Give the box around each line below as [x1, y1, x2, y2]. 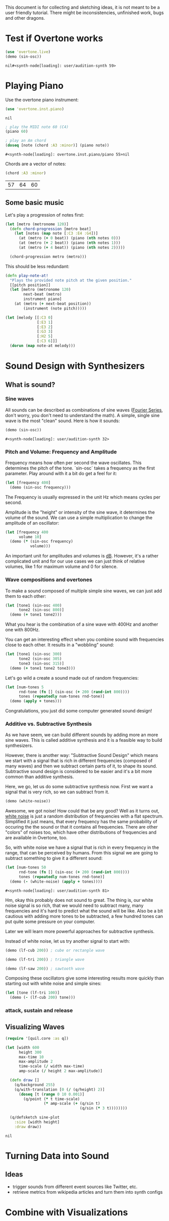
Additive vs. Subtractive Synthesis [5, 721, 92, 728]
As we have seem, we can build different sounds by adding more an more [5, 732, 158, 738]
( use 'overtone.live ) [5, 49, 51, 55]
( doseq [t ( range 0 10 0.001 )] [18, 1092, 85, 1097]
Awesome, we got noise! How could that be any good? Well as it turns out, [5, 808, 160, 814]
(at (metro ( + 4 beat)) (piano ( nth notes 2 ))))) [18, 245, 125, 250]
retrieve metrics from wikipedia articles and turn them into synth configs [12, 1189, 163, 1195]
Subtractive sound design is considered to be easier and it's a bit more [5, 769, 152, 775]
